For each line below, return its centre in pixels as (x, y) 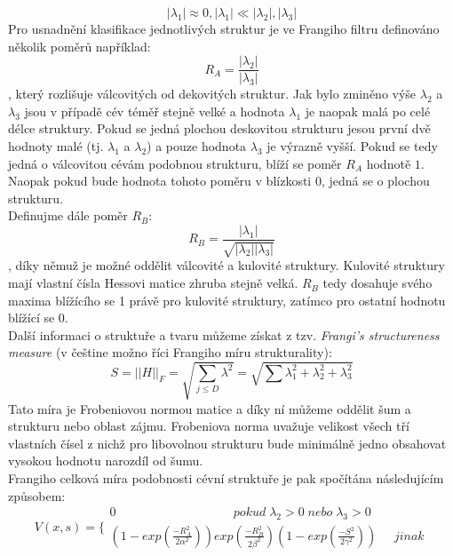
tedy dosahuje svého (377, 283)
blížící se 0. (38, 318)
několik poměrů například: (79, 46)
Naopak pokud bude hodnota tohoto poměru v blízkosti (160, 181)
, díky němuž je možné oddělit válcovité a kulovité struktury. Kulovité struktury (226, 265)
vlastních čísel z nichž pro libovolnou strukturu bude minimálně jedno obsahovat (227, 443)
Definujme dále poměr (68, 215)
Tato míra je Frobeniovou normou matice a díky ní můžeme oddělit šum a (210, 408)
